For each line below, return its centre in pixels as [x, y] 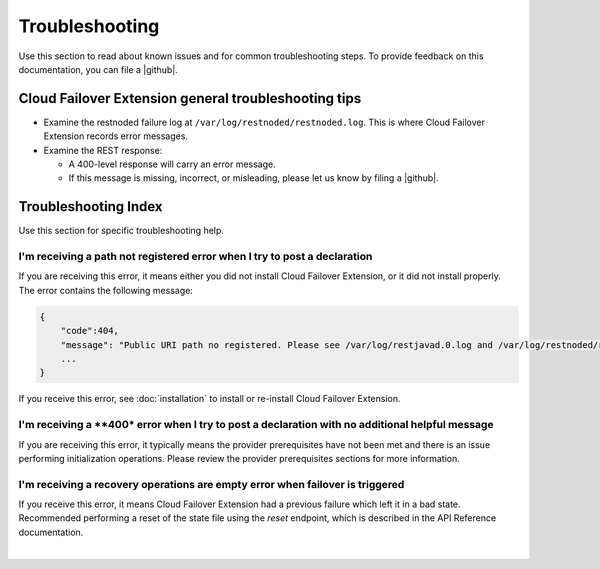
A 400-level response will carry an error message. [172, 164]
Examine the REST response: [103, 150]
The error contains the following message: [106, 290]
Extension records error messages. [116, 136]
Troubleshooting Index [91, 206]
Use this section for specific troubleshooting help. [121, 231]
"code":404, [90, 331]
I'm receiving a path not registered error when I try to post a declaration [195, 257]
